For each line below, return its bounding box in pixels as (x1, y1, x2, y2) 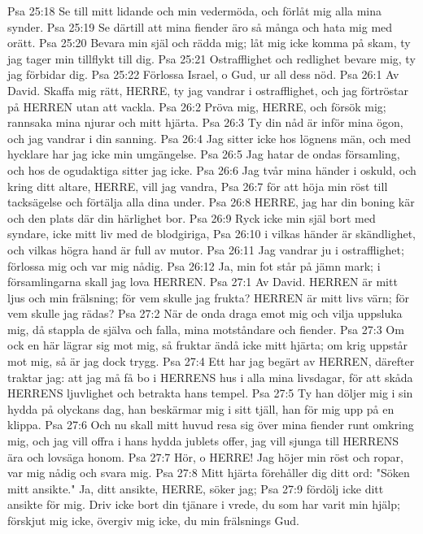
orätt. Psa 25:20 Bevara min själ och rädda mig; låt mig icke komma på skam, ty (7, 34, 411, 51)
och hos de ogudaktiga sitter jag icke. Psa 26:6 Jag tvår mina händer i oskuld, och (7, 161, 416, 178)
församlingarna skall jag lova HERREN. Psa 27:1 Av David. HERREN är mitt (7, 273, 398, 290)
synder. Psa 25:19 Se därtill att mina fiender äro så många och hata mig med (7, 18, 393, 35)
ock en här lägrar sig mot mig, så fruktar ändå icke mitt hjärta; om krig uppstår (7, 336, 408, 354)
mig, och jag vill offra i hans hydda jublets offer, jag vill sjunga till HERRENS (7, 432, 399, 449)
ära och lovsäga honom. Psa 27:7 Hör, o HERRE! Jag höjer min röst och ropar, (7, 448, 403, 465)
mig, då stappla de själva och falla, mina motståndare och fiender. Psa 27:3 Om (7, 320, 404, 337)
